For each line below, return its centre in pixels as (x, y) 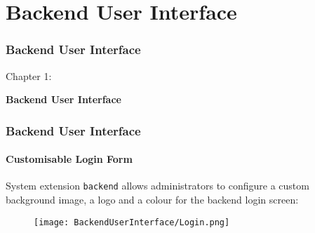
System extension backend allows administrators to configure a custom (157, 186)
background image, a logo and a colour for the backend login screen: (152, 200)
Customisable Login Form (69, 159)
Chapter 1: (29, 75)
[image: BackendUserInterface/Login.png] (132, 222)
